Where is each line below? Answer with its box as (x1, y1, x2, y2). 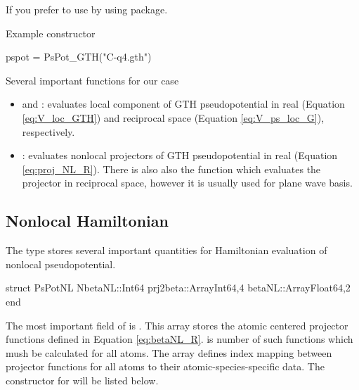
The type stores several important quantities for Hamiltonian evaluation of (6, 243, 327, 258)
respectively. (22, 124, 75, 139)
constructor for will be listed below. (6, 372, 159, 387)
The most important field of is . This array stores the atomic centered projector (6, 317, 348, 332)
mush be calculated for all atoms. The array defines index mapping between (6, 345, 332, 360)
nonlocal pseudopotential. (6, 256, 116, 271)
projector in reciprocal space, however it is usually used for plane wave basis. (22, 175, 353, 190)
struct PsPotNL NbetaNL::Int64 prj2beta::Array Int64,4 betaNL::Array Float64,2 (6, 280, 351, 295)
